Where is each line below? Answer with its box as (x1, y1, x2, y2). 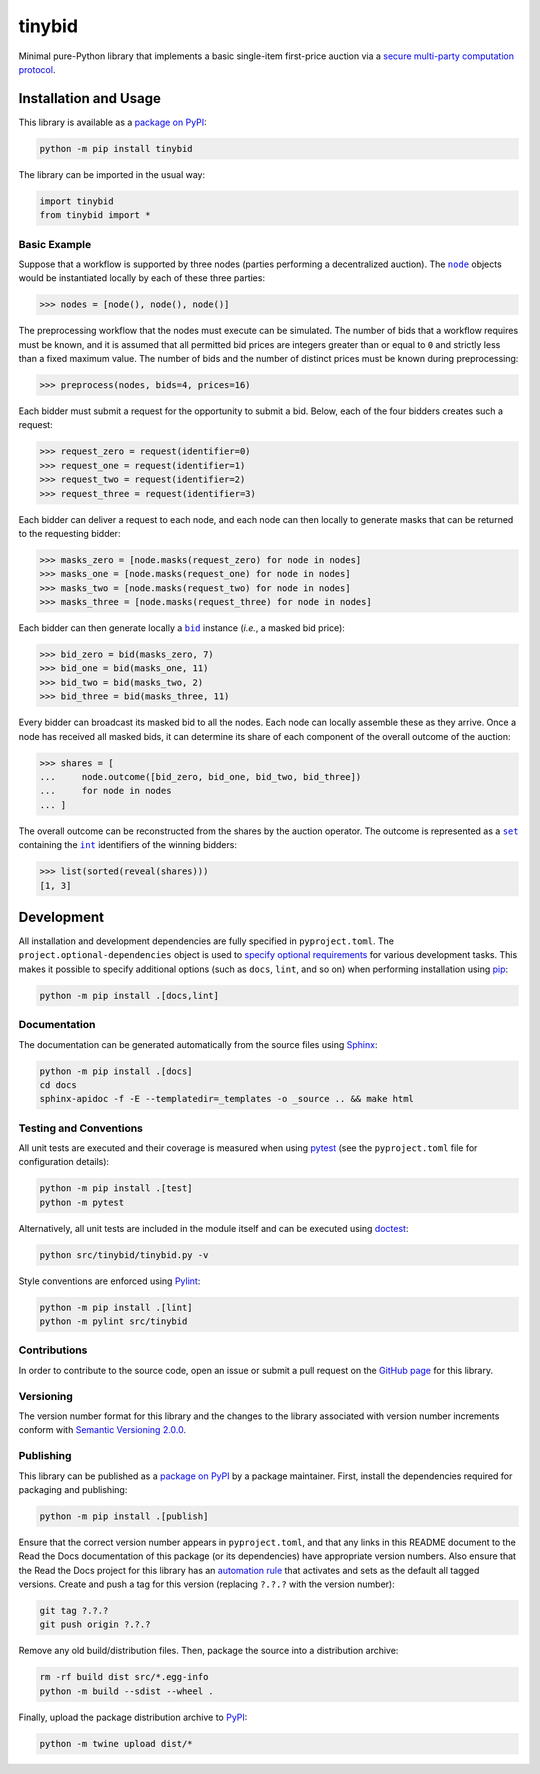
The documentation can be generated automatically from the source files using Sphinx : (18, 1038, 378, 1050)
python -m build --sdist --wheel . (39, 1685, 214, 1697)
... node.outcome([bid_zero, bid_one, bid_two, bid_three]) (39, 771, 362, 782)
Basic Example (18, 237, 92, 251)
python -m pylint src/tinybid (39, 1316, 188, 1327)
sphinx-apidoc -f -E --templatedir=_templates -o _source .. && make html (39, 1093, 415, 1105)
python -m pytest (39, 1196, 125, 1208)
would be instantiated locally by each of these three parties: (18, 272, 265, 284)
